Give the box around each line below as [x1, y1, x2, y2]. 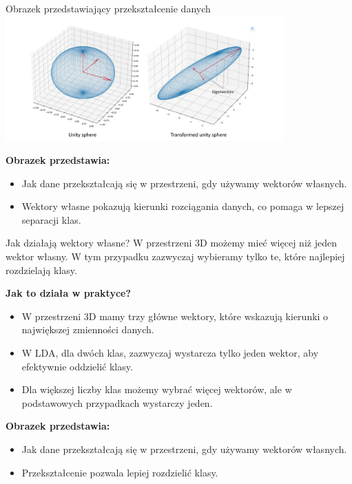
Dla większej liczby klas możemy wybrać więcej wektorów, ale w [21, 382, 292, 397]
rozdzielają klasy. [6, 262, 77, 277]
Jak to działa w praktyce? [6, 286, 132, 300]
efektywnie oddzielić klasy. [21, 359, 133, 373]
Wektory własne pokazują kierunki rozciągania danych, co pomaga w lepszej [21, 199, 344, 213]
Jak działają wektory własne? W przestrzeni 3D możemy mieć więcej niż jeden [6, 235, 337, 250]
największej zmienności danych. [21, 322, 154, 337]
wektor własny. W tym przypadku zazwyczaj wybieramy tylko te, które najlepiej [6, 249, 345, 264]
